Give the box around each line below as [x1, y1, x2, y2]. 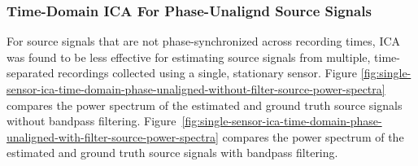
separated [7, 64, 54, 81]
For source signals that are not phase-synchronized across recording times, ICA [7, 33, 401, 50]
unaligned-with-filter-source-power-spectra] [7, 128, 219, 145]
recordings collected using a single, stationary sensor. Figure [58, 64, 358, 81]
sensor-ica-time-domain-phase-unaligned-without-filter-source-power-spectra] [7, 81, 385, 97]
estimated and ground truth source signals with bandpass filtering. [7, 144, 338, 161]
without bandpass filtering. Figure [7, 112, 176, 129]
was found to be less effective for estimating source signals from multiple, [7, 48, 371, 65]
